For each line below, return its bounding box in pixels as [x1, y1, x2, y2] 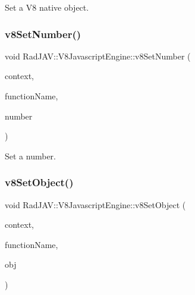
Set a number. [5, 149, 56, 162]
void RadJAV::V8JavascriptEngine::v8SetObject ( [5, 198, 186, 211]
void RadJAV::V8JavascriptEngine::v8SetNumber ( [5, 49, 191, 62]
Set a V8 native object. [5, 1, 89, 13]
